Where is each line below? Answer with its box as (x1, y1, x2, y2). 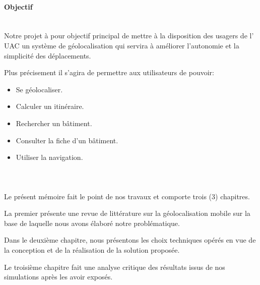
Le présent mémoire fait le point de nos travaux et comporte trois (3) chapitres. (4, 191, 250, 201)
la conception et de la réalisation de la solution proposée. (4, 244, 180, 255)
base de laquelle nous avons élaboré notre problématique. (4, 217, 180, 228)
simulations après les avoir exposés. (4, 271, 113, 282)
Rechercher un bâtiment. (16, 118, 92, 128)
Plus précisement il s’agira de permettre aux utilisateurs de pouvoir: (4, 67, 214, 78)
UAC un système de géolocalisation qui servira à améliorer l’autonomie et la (4, 40, 239, 50)
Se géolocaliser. (16, 84, 63, 94)
